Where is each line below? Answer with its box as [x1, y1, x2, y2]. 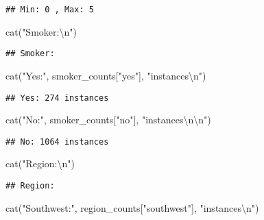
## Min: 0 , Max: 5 [5, 5, 94, 14]
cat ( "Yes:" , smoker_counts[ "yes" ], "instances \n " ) [5, 68, 206, 82]
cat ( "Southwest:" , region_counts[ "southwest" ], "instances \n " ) [5, 200, 259, 215]
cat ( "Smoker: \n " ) [5, 24, 77, 38]
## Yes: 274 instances [5, 93, 109, 103]
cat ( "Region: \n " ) [5, 156, 75, 171]
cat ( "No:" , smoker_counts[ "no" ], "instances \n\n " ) [5, 112, 211, 127]
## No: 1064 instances [5, 136, 109, 147]
